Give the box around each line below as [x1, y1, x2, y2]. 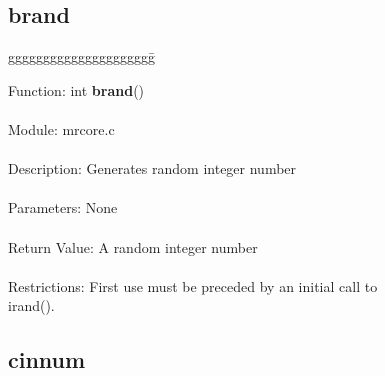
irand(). [8, 295, 55, 316]
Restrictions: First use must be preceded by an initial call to [8, 275, 378, 296]
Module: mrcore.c [8, 118, 115, 139]
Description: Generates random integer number [8, 158, 297, 179]
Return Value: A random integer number [8, 236, 258, 257]
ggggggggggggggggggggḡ [8, 46, 155, 67]
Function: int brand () [8, 79, 145, 100]
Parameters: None [8, 197, 118, 218]
